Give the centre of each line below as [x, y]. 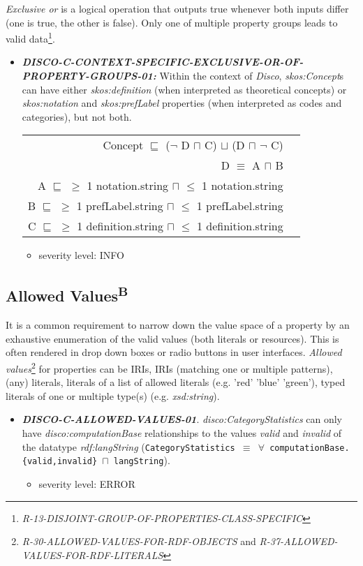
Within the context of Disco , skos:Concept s [252, 76]
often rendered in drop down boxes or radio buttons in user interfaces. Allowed [174, 352]
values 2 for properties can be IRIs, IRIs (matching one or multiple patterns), [169, 367]
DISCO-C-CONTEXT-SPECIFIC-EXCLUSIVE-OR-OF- [163, 62]
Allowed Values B [67, 294]
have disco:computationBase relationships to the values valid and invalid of [182, 433]
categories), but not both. [77, 116]
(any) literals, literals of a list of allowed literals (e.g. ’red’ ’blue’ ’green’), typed [176, 382]
